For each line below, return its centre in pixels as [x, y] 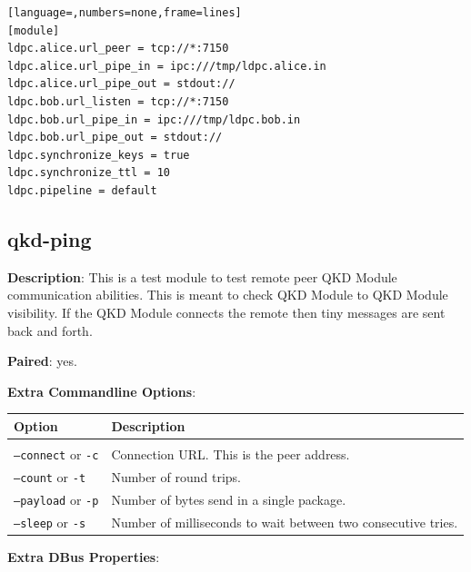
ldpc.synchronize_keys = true [99, 155]
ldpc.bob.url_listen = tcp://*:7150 [118, 101]
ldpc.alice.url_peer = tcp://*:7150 [118, 49]
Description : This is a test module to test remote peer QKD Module [202, 276]
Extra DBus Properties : [84, 556]
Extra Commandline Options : [102, 391]
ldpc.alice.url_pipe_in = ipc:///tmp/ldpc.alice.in [167, 66]
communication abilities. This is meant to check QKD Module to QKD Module [228, 295]
